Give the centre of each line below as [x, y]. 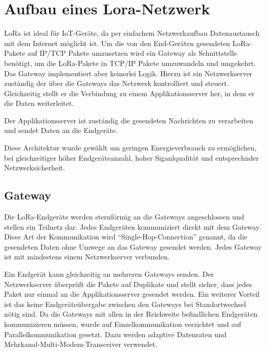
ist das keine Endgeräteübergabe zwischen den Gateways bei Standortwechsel [125, 304]
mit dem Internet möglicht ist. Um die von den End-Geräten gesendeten [117, 43]
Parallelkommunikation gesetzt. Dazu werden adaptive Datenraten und [115, 334]
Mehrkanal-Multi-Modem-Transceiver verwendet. [81, 344]
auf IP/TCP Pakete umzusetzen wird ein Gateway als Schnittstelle [132, 53]
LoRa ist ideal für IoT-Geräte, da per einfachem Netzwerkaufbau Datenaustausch [132, 33]
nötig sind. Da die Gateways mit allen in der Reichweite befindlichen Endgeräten [131, 314]
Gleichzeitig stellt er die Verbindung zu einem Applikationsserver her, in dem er [129, 93]
